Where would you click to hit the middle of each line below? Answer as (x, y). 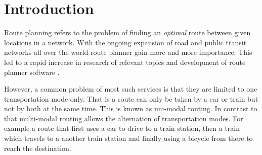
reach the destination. (38, 148)
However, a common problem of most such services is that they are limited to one (131, 89)
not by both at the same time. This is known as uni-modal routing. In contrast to (131, 108)
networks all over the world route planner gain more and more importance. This (128, 52)
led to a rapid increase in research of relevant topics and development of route (125, 62)
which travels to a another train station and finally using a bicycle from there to (128, 138)
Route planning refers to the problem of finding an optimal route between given (127, 32)
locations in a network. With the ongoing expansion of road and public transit (125, 42)
